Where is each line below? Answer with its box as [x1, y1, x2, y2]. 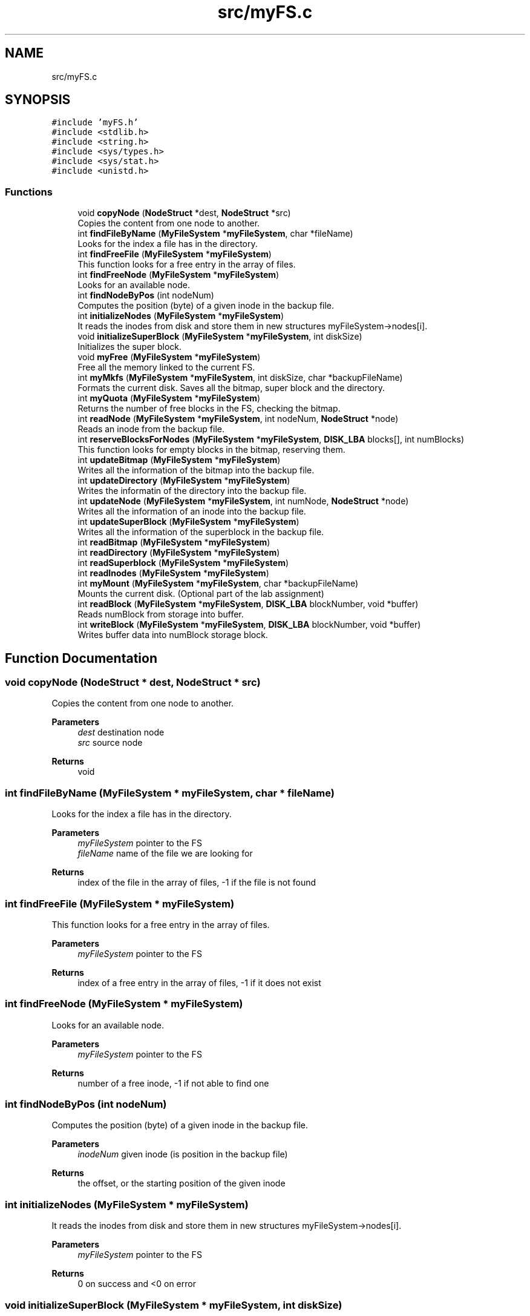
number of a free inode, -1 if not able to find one [77, 1077, 269, 1088]
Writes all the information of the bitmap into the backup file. [77, 465, 315, 476]
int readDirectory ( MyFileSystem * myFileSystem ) [77, 547, 280, 558]
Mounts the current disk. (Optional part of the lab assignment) [77, 588, 324, 599]
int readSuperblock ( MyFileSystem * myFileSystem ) [77, 558, 289, 568]
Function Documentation [5, 650, 157, 666]
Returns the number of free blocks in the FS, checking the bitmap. [77, 403, 341, 414]
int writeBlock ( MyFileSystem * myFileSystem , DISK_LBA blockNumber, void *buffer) [77, 619, 421, 630]
